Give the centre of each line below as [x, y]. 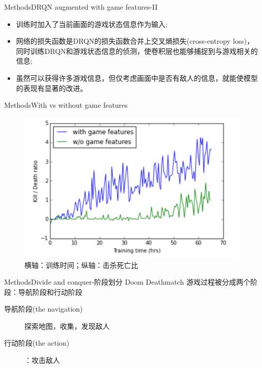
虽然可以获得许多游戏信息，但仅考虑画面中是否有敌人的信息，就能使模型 [137, 78]
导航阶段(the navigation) [43, 309]
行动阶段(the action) [37, 343]
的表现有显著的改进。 [52, 88]
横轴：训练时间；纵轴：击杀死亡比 [81, 265]
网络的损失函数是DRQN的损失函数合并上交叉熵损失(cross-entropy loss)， [135, 41]
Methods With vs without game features [66, 105]
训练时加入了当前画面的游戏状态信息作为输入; [92, 24]
